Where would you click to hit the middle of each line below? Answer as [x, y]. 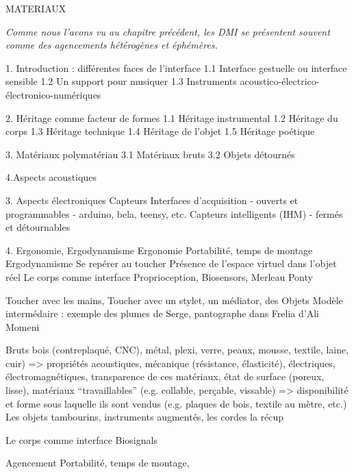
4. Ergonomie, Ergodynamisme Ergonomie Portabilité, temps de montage [159, 250]
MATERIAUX [36, 8]
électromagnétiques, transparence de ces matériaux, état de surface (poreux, [165, 376]
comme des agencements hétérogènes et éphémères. [112, 45]
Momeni [23, 326]
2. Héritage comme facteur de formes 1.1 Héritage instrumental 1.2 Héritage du [172, 117]
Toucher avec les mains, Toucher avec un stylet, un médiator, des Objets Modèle [174, 300]
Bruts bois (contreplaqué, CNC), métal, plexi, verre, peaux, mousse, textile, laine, [177, 350]
